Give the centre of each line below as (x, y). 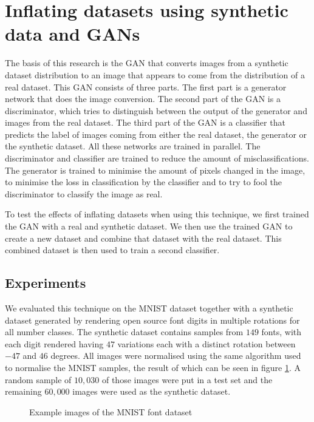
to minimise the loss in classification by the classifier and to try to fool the (143, 182)
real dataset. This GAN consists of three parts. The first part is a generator (146, 87)
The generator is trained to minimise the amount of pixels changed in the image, (155, 170)
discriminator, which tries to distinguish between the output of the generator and (156, 110)
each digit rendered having (54, 343)
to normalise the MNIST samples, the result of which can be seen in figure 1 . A (153, 367)
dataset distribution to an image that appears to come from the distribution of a (155, 74)
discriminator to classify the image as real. (84, 193)
